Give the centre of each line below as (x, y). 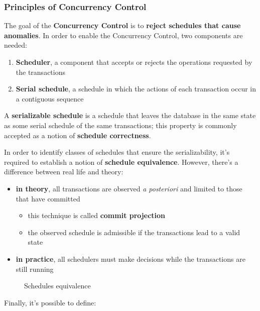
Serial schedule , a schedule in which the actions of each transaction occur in (136, 89)
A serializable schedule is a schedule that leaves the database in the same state (130, 115)
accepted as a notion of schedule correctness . (78, 135)
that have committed (48, 198)
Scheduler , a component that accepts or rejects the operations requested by (134, 62)
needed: (16, 45)
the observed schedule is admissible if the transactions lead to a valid (134, 232)
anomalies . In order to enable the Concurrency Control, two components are (123, 35)
